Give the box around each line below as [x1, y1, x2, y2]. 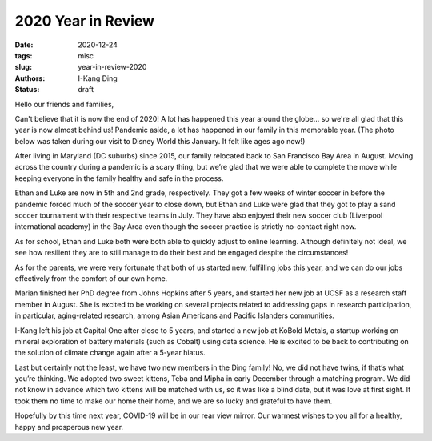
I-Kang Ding [78, 73, 118, 83]
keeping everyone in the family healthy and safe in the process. [14, 173, 224, 183]
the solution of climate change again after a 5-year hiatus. [14, 348, 206, 358]
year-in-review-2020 [78, 62, 147, 72]
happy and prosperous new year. [14, 422, 124, 431]
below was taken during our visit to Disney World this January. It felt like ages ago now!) [14, 136, 306, 146]
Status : [14, 85, 40, 94]
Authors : [14, 73, 46, 83]
